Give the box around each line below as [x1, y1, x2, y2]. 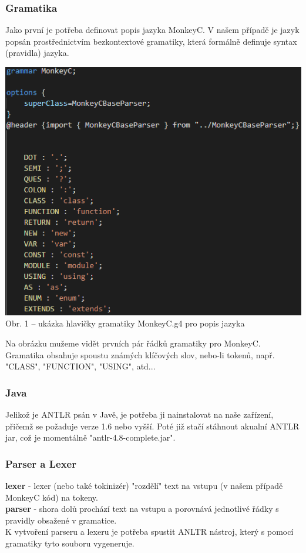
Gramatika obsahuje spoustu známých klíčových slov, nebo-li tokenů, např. [5, 348, 275, 361]
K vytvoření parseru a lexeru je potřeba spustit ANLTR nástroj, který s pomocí [5, 525, 294, 538]
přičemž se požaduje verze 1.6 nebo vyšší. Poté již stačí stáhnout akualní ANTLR [5, 419, 300, 432]
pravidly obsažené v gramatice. [5, 514, 117, 526]
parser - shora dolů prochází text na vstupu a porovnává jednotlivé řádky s [5, 502, 279, 515]
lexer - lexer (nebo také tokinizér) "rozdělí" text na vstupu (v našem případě [5, 479, 283, 491]
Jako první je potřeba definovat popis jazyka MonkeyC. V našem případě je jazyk [5, 24, 300, 36]
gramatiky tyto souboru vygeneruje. [5, 537, 134, 549]
